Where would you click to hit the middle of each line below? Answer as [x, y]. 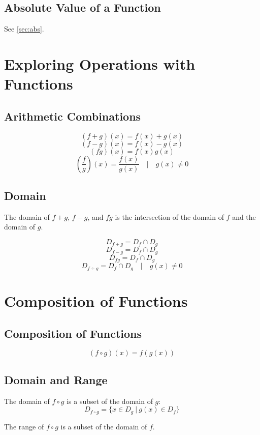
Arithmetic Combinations [73, 116]
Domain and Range [56, 379]
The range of [24, 426]
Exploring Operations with [100, 63]
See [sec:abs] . [24, 29]
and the [244, 216]
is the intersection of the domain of [169, 216]
